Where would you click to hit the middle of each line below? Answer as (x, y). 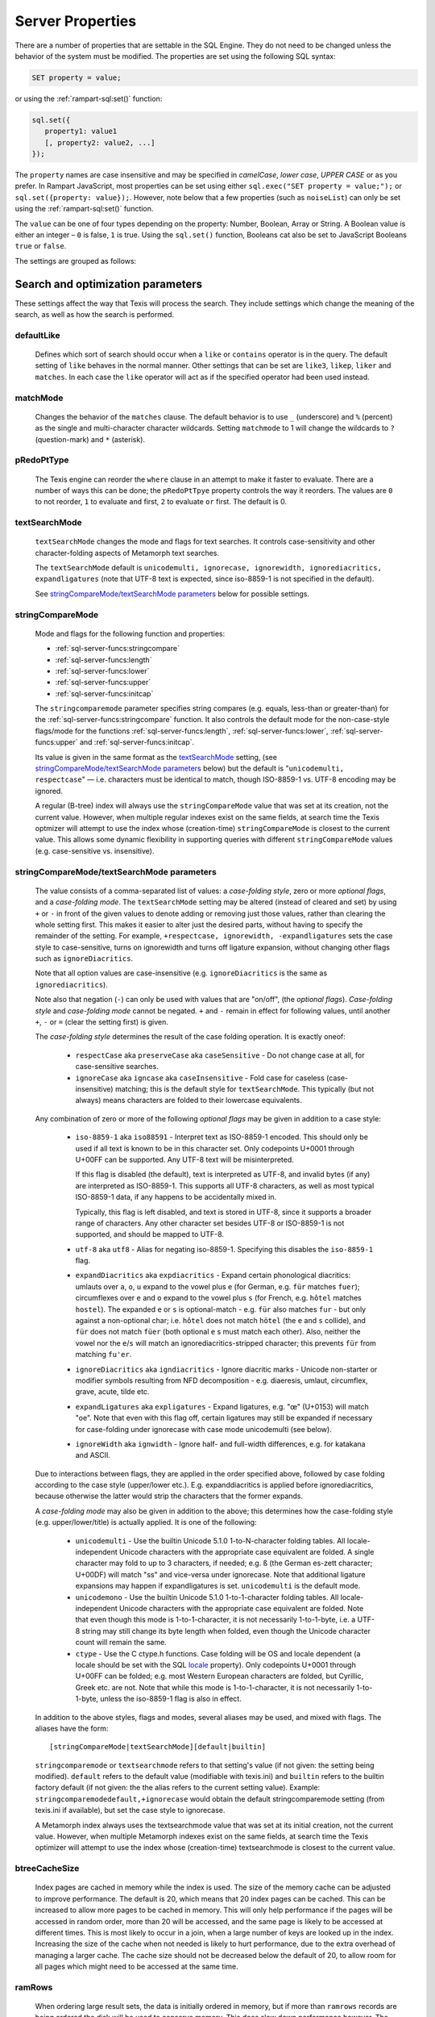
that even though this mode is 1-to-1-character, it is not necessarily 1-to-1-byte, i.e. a (215, 1620)
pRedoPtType (42, 460)
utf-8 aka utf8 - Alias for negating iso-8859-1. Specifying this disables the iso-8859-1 (224, 1249)
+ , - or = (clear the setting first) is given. (101, 1022)
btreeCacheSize (47, 1869)
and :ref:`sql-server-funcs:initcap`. (137, 742)
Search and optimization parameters (109, 284)
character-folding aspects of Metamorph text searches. (127, 553)
